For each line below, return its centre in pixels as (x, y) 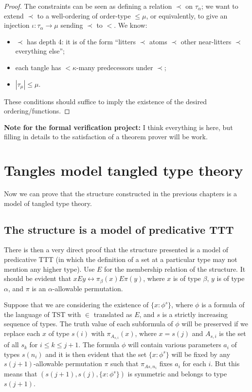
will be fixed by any (201, 354)
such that (125, 364)
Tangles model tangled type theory (124, 170)
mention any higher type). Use (49, 269)
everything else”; (40, 51)
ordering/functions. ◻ (37, 111)
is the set (233, 333)
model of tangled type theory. (48, 203)
